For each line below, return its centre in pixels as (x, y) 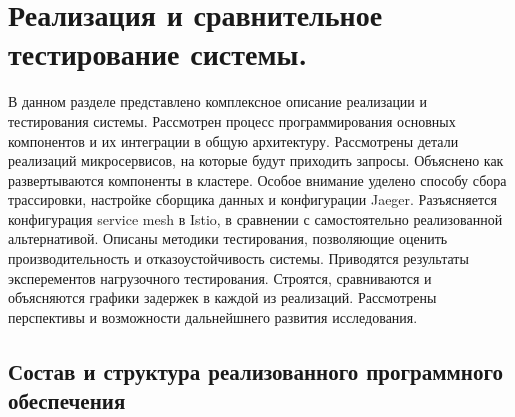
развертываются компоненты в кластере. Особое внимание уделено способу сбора (257, 179)
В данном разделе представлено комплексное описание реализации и (218, 101)
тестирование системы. (158, 53)
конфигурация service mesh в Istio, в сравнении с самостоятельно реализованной (255, 218)
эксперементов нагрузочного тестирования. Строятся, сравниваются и (220, 277)
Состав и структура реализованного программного (255, 370)
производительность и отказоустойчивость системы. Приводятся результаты (238, 258)
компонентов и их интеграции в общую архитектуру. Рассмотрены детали (233, 140)
